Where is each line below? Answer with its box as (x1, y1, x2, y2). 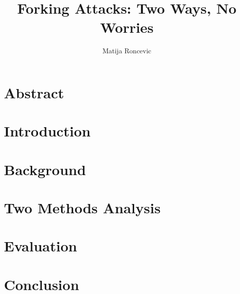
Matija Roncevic (102, 45, 152, 56)
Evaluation (4, 236, 77, 256)
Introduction (4, 121, 91, 141)
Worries (100, 17, 154, 37)
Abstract (4, 82, 64, 102)
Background (4, 159, 86, 179)
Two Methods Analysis (4, 198, 161, 218)
